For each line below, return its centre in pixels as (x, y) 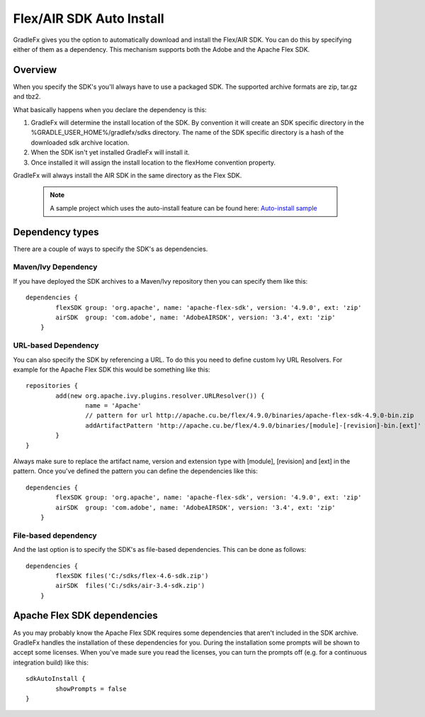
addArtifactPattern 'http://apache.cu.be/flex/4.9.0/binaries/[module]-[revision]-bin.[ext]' (253, 425)
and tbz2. (27, 96)
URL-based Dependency (56, 345)
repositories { (52, 386)
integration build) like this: (51, 662)
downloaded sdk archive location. (80, 143)
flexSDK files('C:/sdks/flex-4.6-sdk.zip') (132, 576)
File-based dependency (55, 535)
